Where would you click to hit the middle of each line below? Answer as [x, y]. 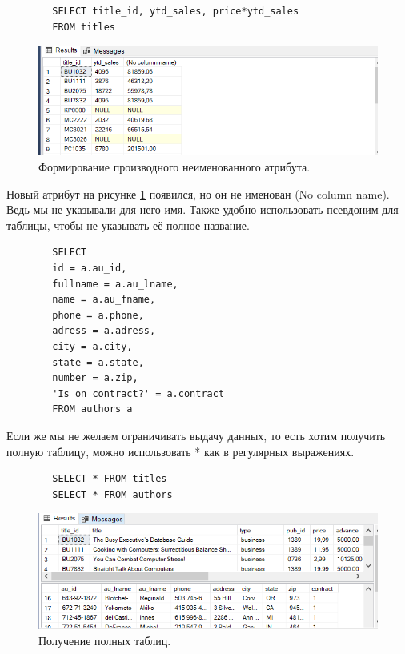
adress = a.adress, [104, 331]
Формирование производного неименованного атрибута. [174, 167]
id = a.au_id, [90, 269]
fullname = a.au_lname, [115, 284]
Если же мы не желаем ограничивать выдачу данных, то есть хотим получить [196, 435]
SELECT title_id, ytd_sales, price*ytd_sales [176, 11]
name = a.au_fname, [104, 300]
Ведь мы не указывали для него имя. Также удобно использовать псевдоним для [202, 209]
